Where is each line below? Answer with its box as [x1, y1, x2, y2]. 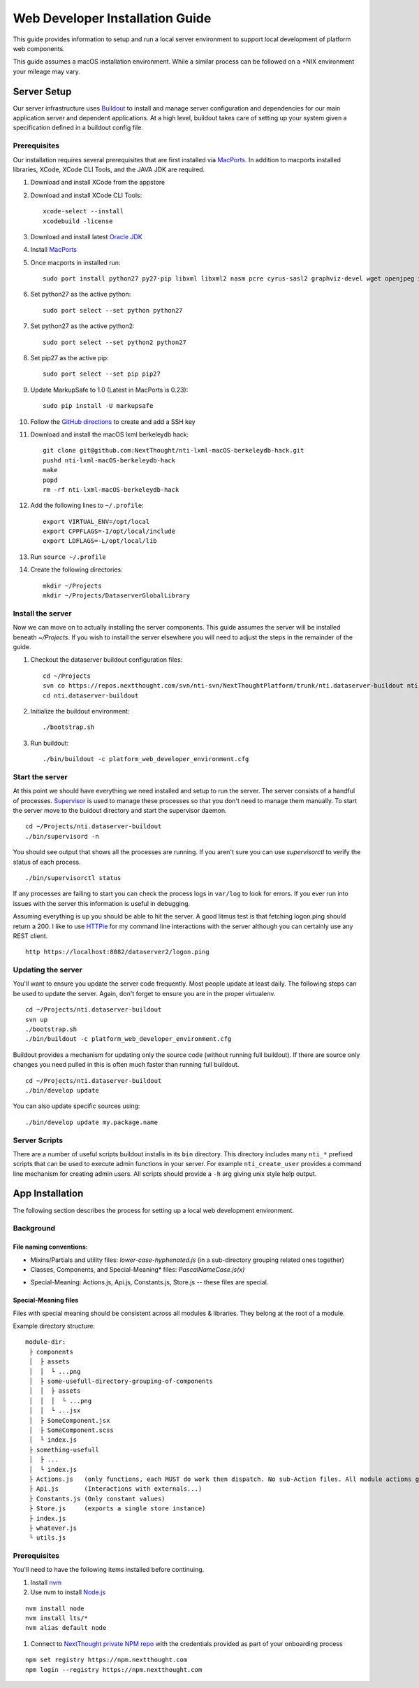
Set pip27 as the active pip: [30, 354, 109, 362]
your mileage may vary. [13, 67, 80, 76]
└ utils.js [29, 1534, 66, 1542]
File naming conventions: [13, 1242, 88, 1251]
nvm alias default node [25, 1624, 107, 1632]
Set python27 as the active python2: [30, 322, 135, 330]
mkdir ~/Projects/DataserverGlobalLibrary [43, 592, 191, 600]
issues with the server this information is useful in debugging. [13, 899, 191, 907]
